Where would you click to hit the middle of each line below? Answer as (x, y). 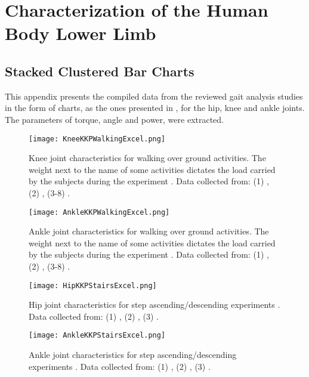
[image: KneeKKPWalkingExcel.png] (97, 139)
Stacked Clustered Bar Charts (100, 71)
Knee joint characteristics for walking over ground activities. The (147, 158)
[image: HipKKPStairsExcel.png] (93, 285)
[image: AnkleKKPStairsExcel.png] (97, 336)
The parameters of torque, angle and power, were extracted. (115, 119)
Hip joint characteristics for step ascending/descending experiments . (154, 305)
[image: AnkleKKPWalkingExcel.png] (99, 212)
